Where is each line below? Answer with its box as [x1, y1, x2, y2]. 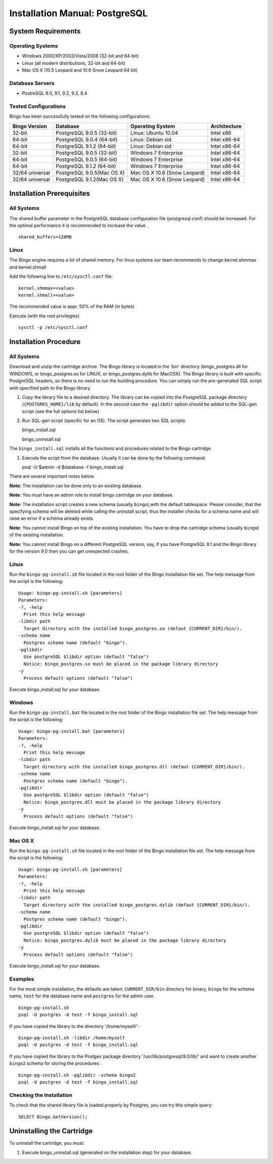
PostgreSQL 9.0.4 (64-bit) [56, 136, 118, 143]
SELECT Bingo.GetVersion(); [18, 1114, 88, 1119]
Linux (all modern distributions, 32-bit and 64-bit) [22, 60, 126, 66]
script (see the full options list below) [22, 408, 100, 414]
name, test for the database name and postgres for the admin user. [9, 993, 155, 999]
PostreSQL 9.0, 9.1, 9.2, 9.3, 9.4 [22, 90, 87, 96]
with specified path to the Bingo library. [9, 385, 92, 391]
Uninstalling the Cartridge [9, 1127, 93, 1136]
